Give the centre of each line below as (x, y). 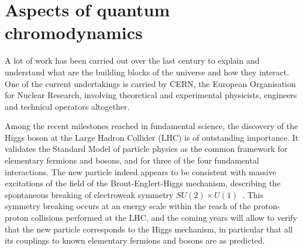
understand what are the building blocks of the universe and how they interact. (147, 72)
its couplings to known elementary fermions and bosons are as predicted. (135, 240)
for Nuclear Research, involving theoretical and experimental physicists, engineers (151, 95)
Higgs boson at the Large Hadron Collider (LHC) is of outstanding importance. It (152, 137)
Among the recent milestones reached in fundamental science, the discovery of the (151, 126)
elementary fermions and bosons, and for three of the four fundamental (132, 160)
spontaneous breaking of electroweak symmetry (89, 194)
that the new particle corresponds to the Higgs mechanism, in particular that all (149, 229)
